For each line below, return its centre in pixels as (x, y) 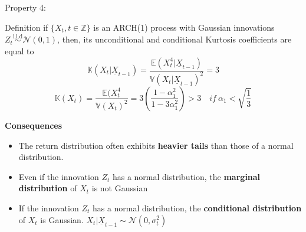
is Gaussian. (62, 219)
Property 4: (25, 7)
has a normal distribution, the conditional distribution (197, 208)
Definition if (27, 27)
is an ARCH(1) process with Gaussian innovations (184, 27)
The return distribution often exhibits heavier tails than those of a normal (156, 145)
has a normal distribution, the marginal (186, 176)
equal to (19, 51)
